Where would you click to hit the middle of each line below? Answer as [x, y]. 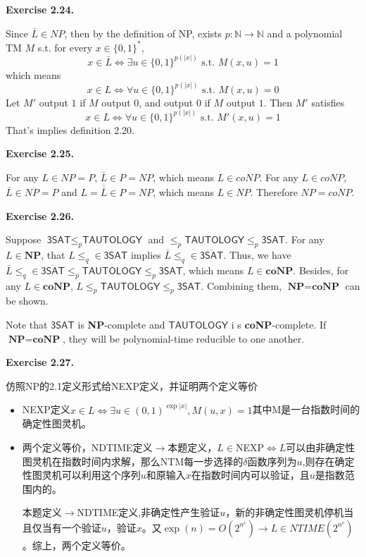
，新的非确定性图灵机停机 [285, 512]
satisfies [328, 102]
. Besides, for [321, 270]
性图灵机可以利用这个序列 [81, 475]
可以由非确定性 [321, 447]
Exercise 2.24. [40, 9]
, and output [166, 102]
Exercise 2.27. [40, 362]
